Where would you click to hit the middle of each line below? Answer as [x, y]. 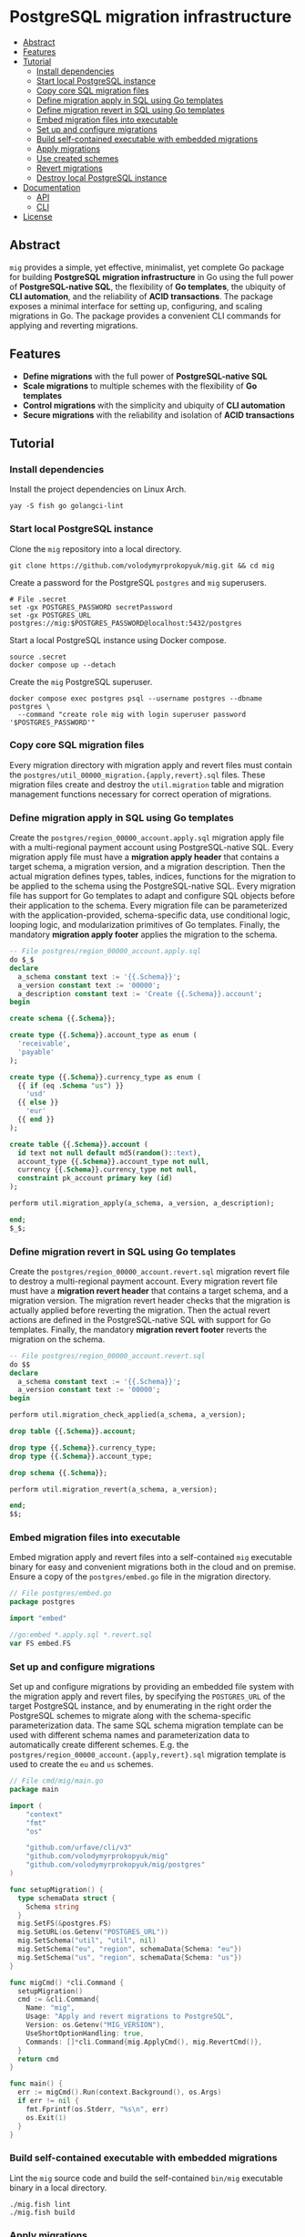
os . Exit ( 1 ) [46, 2117]
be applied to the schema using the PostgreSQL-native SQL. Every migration [152, 886]
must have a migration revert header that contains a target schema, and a [149, 1290]
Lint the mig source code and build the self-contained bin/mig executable [147, 2178]
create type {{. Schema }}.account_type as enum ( [103, 1035]
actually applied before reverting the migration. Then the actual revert [140, 1310]
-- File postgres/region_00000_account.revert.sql [107, 1356]
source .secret [38, 657]
